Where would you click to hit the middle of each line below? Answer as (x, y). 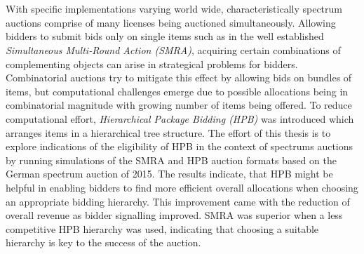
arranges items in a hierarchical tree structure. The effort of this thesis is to (168, 132)
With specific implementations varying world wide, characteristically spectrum (174, 9)
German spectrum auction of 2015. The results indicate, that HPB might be (169, 174)
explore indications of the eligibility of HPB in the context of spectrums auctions (180, 146)
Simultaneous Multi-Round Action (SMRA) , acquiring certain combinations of (173, 49)
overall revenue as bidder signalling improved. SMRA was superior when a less (174, 215)
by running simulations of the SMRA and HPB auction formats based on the (171, 160)
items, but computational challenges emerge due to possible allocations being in (177, 91)
